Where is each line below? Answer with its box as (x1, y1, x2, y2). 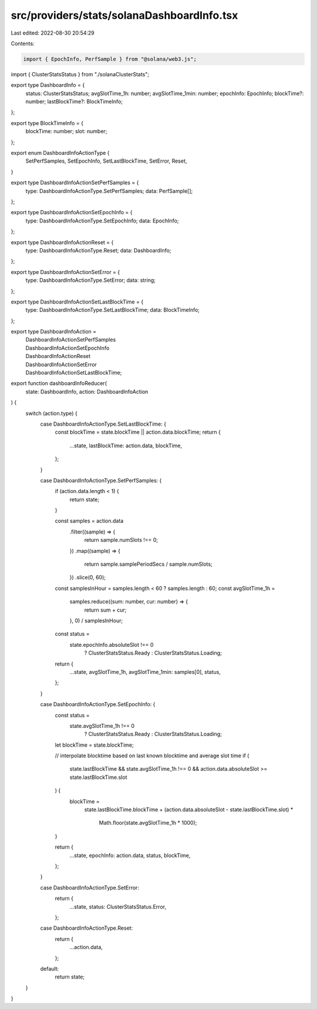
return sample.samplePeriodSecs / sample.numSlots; (84, 561, 213, 568)
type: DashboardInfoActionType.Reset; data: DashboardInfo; (25, 247, 171, 254)
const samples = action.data (55, 517, 124, 525)
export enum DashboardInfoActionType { (11, 150, 110, 157)
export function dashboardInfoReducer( (11, 380, 107, 387)
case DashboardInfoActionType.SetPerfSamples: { (40, 477, 162, 484)
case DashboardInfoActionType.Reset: (40, 924, 133, 932)
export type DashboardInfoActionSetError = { (11, 268, 120, 275)
